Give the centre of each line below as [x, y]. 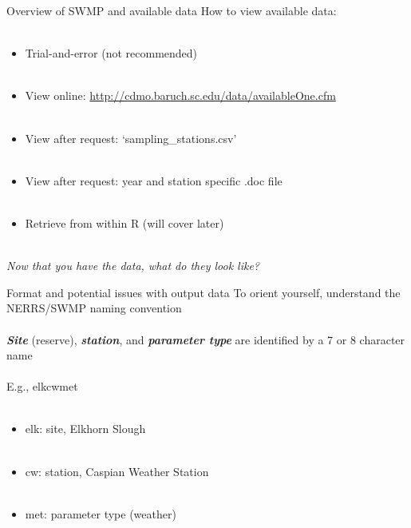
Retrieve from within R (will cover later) [124, 222]
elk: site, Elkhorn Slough [85, 429]
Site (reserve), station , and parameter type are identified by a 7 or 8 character [206, 339]
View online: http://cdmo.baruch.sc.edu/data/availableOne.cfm [180, 95]
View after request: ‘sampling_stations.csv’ [131, 138]
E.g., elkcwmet [42, 386]
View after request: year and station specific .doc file [154, 180]
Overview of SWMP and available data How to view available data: [172, 10]
